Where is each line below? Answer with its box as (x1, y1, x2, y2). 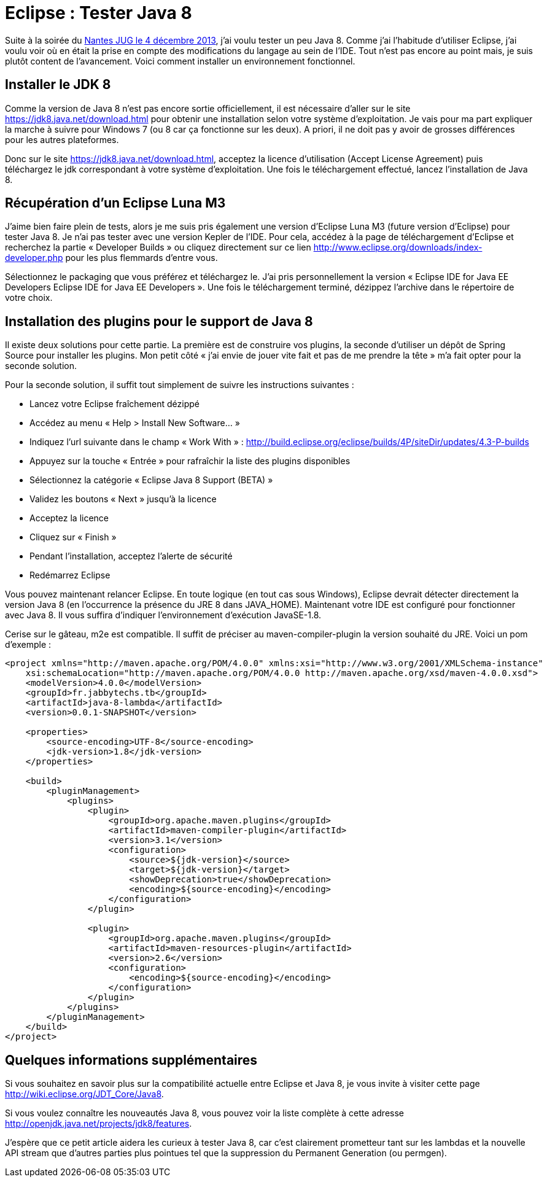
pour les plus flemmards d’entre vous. (65, 252, 218, 263)
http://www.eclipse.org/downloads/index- (313, 242, 483, 253)
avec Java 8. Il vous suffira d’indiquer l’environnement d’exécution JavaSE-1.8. (5, 610, 322, 621)
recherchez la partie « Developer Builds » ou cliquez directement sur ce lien (5, 242, 311, 253)
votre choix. (5, 292, 53, 303)
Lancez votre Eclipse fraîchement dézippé (29, 399, 200, 410)
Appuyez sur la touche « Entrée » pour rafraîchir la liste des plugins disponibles (29, 456, 351, 467)
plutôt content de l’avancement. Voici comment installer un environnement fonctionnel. (5, 55, 355, 66)
